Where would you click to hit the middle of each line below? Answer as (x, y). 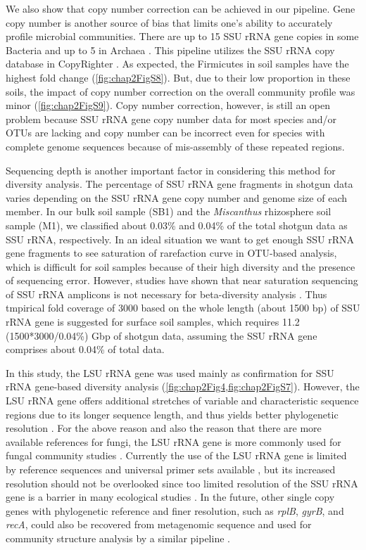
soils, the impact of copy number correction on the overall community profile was (181, 91)
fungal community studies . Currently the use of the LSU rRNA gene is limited (176, 455)
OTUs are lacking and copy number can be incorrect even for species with (165, 133)
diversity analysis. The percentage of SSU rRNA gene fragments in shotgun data (179, 184)
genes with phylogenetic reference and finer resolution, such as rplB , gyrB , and (175, 510)
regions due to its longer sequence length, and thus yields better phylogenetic (172, 414)
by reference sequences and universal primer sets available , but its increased (171, 469)
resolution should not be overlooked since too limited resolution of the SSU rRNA (182, 483)
